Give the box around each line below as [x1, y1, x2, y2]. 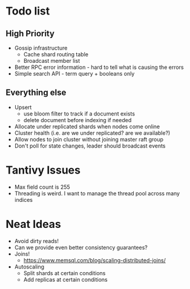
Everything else [5, 88, 67, 98]
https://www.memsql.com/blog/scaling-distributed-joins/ [23, 256, 166, 264]
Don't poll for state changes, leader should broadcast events [14, 142, 166, 149]
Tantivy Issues [5, 163, 81, 177]
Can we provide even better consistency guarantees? [14, 244, 148, 251]
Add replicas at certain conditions [23, 276, 108, 283]
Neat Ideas [5, 217, 61, 231]
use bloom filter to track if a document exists [23, 110, 136, 117]
